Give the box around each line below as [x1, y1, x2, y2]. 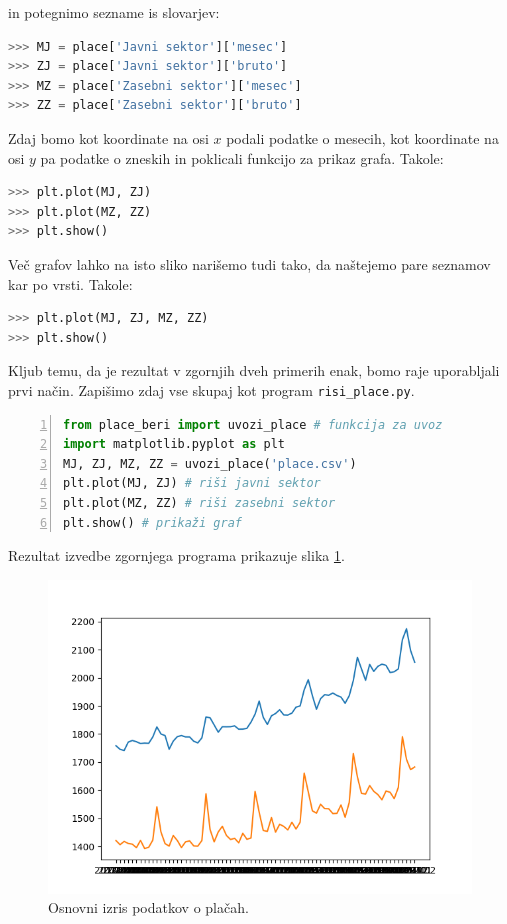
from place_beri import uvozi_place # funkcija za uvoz [63, 417, 443, 432]
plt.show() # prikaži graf [63, 515, 242, 530]
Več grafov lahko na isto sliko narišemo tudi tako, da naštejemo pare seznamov [8, 253, 491, 274]
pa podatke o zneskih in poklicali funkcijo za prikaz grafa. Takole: [40, 147, 444, 168]
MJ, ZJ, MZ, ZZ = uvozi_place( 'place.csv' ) [63, 456, 357, 471]
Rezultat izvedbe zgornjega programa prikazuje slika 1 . [8, 545, 345, 566]
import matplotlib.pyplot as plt [63, 437, 285, 452]
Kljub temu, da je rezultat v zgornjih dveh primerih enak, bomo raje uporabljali [8, 360, 500, 381]
